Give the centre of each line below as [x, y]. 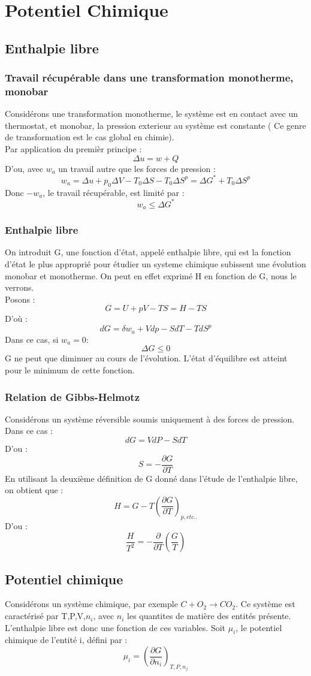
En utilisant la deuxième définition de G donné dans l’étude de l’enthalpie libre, [151, 478]
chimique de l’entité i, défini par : [66, 640]
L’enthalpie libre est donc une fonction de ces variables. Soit [115, 627]
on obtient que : [34, 490]
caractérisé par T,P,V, [45, 616]
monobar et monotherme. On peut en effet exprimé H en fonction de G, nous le [151, 275]
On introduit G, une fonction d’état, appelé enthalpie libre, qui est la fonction [148, 252]
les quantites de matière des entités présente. [209, 616]
